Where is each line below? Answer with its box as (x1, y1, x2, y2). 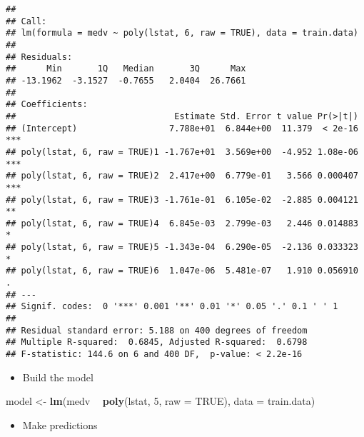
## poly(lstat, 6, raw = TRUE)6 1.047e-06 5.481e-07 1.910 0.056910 (6, 266, 358, 276)
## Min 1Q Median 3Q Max (6, 64, 246, 74)
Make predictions (22, 417, 98, 432)
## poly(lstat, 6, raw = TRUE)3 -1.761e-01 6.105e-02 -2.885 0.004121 (6, 194, 358, 205)
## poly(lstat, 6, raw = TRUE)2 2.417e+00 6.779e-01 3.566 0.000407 (6, 171, 358, 181)
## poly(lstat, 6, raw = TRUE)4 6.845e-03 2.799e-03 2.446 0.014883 (6, 218, 358, 228)
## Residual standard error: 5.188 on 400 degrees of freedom (6, 325, 308, 336)
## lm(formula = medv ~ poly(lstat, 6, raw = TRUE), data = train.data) (6, 28, 358, 39)
